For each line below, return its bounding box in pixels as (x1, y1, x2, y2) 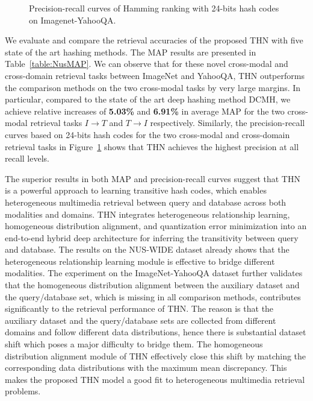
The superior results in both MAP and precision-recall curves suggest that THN (5, 172, 300, 185)
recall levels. (5, 152, 49, 165)
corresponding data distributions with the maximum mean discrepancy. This (5, 361, 287, 374)
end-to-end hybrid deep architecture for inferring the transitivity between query (5, 231, 299, 244)
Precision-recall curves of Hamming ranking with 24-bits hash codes (29, 2, 279, 14)
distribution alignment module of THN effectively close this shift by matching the (5, 349, 306, 362)
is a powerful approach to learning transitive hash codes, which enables (5, 184, 267, 197)
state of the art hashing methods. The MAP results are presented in (5, 45, 256, 58)
